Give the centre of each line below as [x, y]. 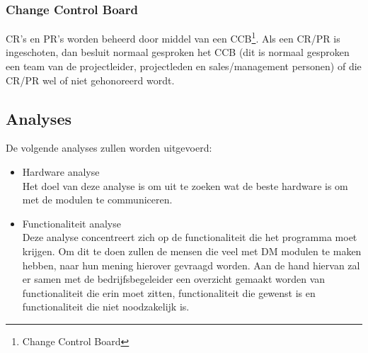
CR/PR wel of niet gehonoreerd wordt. [90, 80]
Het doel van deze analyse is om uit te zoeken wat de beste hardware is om [185, 185]
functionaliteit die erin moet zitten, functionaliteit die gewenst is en [169, 292]
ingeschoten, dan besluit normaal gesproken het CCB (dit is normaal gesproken [178, 52]
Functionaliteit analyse [71, 223]
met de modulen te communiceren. [97, 200]
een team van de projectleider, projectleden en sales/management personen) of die [184, 66]
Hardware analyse [61, 172]
